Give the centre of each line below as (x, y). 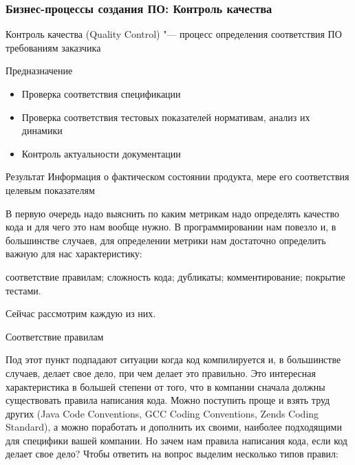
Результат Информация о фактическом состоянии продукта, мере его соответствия (177, 176)
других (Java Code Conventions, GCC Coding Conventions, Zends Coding (162, 413)
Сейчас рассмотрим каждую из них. (81, 313)
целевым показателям (50, 190)
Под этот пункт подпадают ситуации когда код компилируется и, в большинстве (173, 359)
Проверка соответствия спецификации (101, 94)
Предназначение (39, 71)
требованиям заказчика (53, 47)
